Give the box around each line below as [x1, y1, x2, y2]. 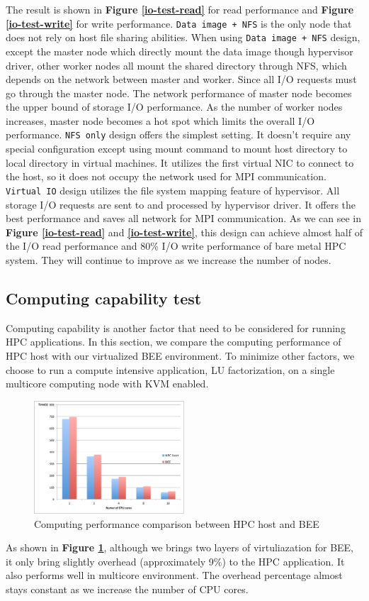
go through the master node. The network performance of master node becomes [6, 85, 352, 100]
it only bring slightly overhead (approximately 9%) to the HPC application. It [6, 553, 345, 568]
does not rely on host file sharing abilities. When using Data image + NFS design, [6, 30, 361, 45]
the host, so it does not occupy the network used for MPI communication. [6, 169, 327, 184]
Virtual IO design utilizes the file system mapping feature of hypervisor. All [6, 182, 340, 197]
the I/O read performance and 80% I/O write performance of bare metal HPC [6, 238, 346, 253]
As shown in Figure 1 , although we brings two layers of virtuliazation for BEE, [6, 540, 354, 555]
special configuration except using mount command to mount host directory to [6, 141, 348, 156]
